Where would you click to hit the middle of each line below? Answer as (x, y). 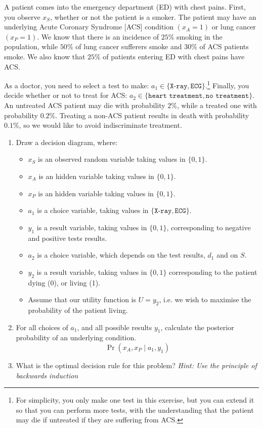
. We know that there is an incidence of (98, 36)
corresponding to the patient (213, 272)
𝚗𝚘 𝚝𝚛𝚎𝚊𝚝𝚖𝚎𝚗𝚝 (227, 96)
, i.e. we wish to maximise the (205, 299)
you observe (22, 16)
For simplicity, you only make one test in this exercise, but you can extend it (135, 400)
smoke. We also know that (45, 56)
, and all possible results (115, 327)
